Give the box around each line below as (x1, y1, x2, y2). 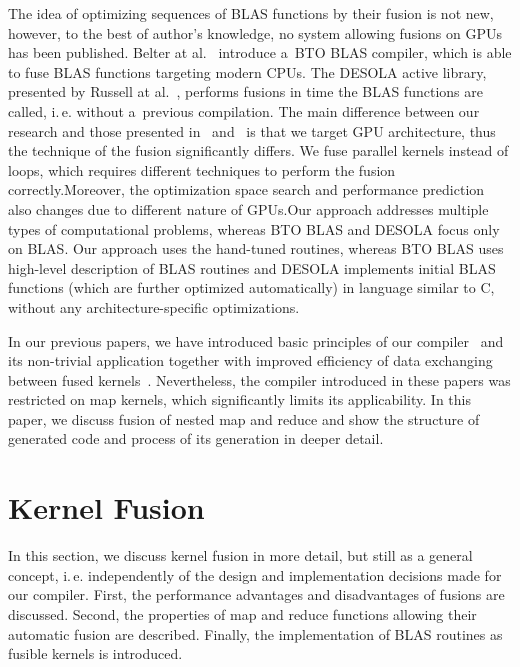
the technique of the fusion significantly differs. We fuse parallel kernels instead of (8, 140, 509, 161)
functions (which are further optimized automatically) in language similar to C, (8, 277, 495, 298)
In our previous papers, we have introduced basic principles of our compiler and (8, 330, 504, 351)
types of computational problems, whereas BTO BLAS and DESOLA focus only (8, 218, 500, 239)
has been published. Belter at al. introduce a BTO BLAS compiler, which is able (8, 42, 512, 63)
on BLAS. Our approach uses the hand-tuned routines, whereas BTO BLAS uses (8, 238, 504, 259)
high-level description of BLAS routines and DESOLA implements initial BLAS (8, 257, 496, 278)
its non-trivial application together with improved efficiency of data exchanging (8, 350, 493, 371)
